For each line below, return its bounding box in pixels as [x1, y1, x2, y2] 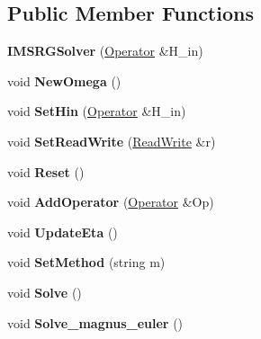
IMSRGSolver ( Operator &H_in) [7, 41, 203, 60]
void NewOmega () [7, 71, 121, 90]
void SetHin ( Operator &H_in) [7, 102, 186, 120]
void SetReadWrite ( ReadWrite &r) [7, 131, 216, 150]
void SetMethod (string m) [7, 253, 166, 272]
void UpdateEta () [7, 222, 118, 241]
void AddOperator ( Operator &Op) [7, 192, 214, 211]
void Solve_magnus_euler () [7, 313, 184, 332]
